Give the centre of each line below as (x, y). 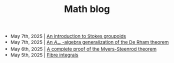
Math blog (87, 9)
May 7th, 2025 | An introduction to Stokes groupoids (68, 36)
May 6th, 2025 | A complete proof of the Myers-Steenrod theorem (83, 49)
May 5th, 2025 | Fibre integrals (44, 55)
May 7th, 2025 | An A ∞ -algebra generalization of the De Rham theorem (89, 43)
